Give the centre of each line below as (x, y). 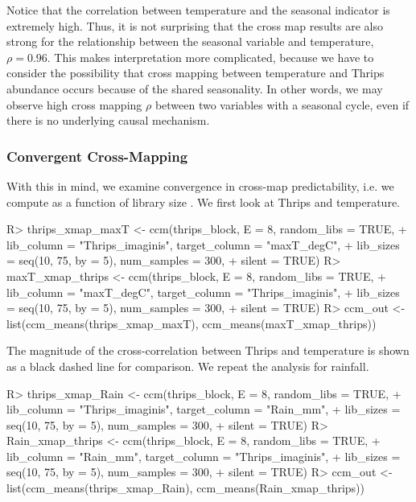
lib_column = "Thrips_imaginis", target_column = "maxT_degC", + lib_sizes (203, 244)
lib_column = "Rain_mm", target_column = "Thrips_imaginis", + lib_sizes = (204, 456)
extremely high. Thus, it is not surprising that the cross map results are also (195, 25)
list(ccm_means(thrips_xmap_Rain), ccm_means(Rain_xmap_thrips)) (185, 488)
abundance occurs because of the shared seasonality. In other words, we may (195, 88)
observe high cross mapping (74, 104)
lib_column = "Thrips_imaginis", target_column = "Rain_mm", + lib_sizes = (204, 409)
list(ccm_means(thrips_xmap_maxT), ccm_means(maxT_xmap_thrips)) (192, 323)
